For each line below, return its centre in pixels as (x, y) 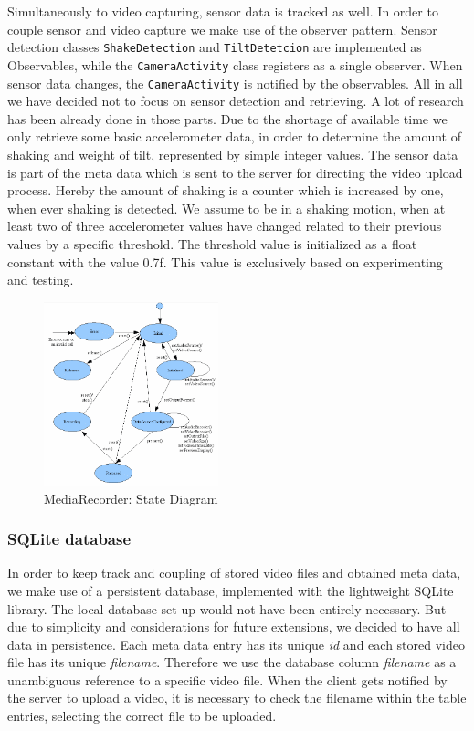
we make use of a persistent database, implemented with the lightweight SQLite (231, 590)
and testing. (41, 280)
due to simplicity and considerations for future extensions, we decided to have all (234, 627)
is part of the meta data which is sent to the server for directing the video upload (235, 172)
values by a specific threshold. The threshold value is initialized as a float (212, 243)
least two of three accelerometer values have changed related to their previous (225, 226)
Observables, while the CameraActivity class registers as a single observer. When (235, 64)
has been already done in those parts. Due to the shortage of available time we (227, 118)
